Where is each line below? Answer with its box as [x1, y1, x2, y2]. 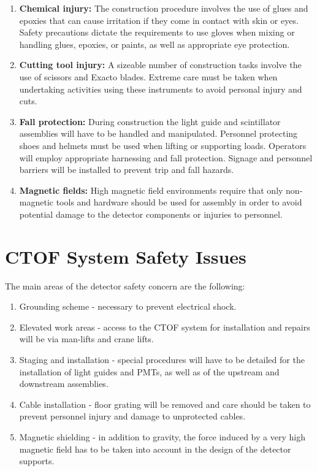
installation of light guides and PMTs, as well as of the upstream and [19, 365, 280, 378]
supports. [19, 454, 55, 467]
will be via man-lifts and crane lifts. [19, 332, 154, 345]
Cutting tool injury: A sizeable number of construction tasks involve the [19, 58, 302, 71]
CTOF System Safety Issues [5, 243, 246, 269]
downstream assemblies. [19, 377, 109, 390]
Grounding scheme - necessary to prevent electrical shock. [19, 300, 237, 313]
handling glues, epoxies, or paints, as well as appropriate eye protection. [19, 37, 290, 50]
